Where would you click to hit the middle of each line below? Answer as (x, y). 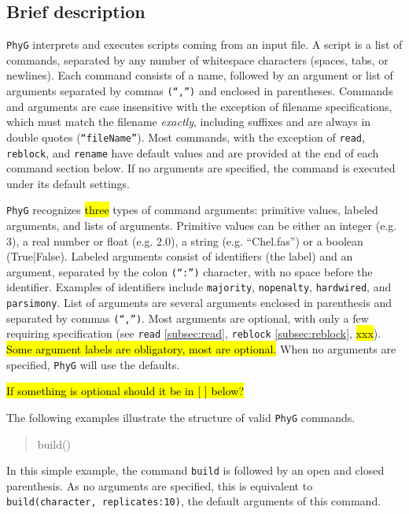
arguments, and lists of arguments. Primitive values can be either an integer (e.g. (202, 226)
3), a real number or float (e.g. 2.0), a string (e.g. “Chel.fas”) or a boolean (185, 240)
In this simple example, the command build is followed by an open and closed (195, 470)
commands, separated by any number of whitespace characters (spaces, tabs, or (197, 59)
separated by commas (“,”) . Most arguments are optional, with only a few (188, 318)
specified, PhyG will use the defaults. (93, 364)
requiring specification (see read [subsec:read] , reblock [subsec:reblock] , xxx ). (194, 333)
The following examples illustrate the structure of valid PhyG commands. (181, 417)
